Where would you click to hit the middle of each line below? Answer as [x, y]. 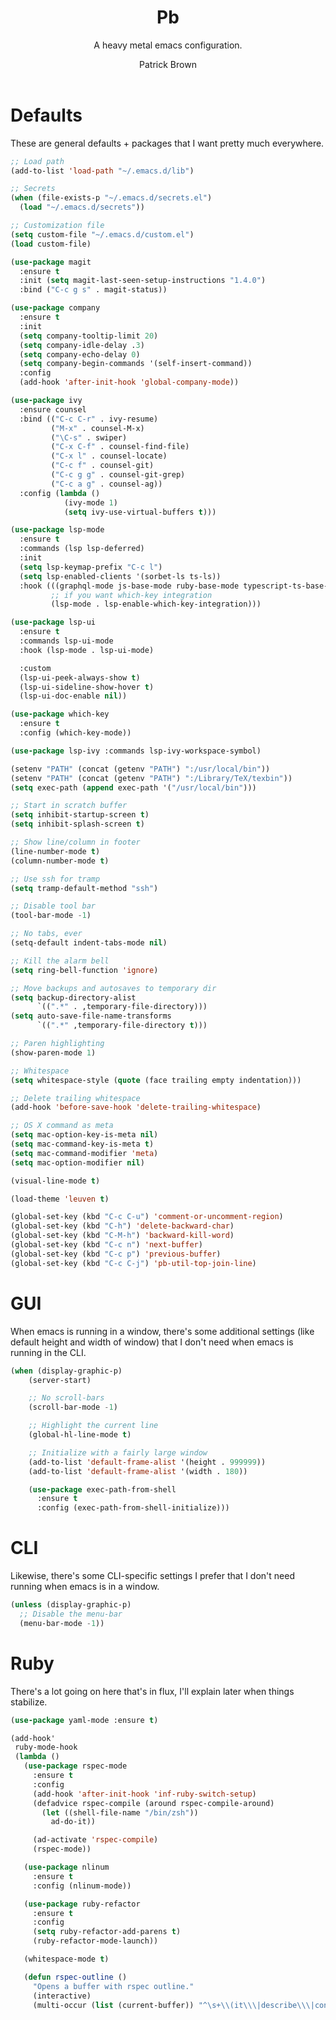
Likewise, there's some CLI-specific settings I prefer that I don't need [152, 1576]
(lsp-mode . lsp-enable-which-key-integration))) [156, 604]
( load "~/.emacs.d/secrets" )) [82, 207]
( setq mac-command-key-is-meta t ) [82, 1144]
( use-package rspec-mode [75, 1766]
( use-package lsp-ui [53, 622]
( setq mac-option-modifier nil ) [77, 1162]
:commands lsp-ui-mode [66, 641]
